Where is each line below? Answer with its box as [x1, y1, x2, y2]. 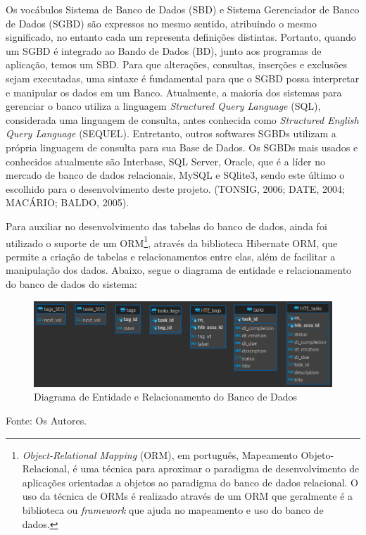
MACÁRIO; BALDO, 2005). [6, 195, 129, 210]
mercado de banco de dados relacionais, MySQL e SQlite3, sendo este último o [6, 168, 345, 182]
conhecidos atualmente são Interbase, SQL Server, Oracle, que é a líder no [6, 153, 326, 168]
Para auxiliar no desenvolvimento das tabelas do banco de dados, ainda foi [6, 218, 327, 233]
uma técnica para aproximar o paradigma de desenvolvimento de [80, 461, 360, 476]
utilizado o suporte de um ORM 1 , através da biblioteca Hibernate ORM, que [6, 233, 338, 250]
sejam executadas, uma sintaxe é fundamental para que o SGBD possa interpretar [6, 70, 360, 85]
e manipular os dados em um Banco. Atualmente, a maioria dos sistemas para [6, 84, 342, 99]
